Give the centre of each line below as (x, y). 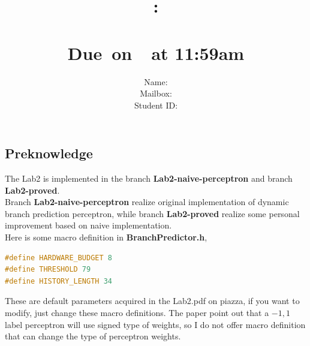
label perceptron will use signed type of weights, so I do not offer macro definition (155, 324)
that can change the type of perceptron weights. (93, 336)
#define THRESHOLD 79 (48, 270)
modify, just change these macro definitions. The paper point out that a (137, 313)
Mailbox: (156, 93)
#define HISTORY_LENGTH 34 (58, 281)
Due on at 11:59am (156, 52)
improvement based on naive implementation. (88, 225)
